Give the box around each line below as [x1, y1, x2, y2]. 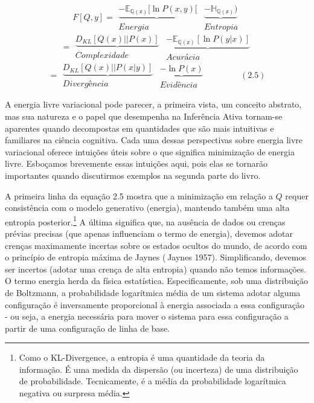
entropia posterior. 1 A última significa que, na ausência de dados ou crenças [5, 213, 286, 228]
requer [285, 189, 309, 202]
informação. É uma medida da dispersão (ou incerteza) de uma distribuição [19, 363, 298, 375]
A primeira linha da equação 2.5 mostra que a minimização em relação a [5, 189, 273, 202]
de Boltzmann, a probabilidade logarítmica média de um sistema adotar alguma [5, 286, 301, 298]
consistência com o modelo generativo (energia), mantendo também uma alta [5, 201, 290, 214]
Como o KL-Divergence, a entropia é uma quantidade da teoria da [19, 351, 265, 364]
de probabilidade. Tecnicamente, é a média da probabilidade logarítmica [19, 375, 286, 387]
